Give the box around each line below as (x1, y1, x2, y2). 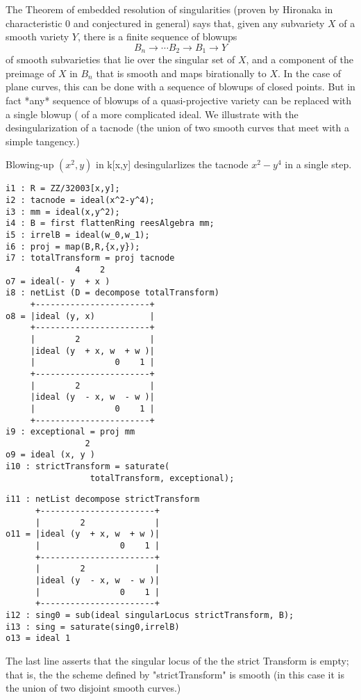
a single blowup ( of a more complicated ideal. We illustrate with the (6, 106, 299, 121)
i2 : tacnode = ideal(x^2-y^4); (6, 195, 155, 206)
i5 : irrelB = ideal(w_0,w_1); (6, 230, 150, 241)
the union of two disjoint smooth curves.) (6, 681, 181, 695)
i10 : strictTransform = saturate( (6, 462, 170, 472)
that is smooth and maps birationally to (96, 65, 267, 80)
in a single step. (285, 157, 352, 172)
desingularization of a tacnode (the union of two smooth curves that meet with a (6, 120, 349, 135)
